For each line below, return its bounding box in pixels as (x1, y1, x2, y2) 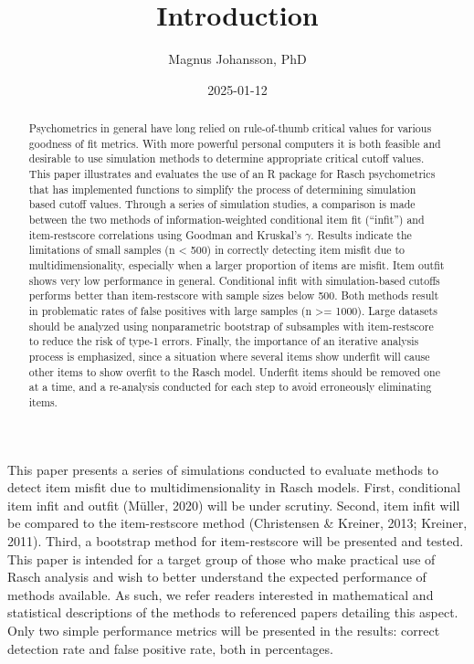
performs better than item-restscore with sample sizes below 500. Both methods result (28, 288, 439, 303)
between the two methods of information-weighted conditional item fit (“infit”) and (28, 212, 425, 227)
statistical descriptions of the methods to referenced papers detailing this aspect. (7, 603, 458, 622)
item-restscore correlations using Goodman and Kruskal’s (28, 227, 302, 242)
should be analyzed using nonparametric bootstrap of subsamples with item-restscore (28, 318, 434, 333)
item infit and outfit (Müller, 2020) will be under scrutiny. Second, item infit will (7, 495, 460, 514)
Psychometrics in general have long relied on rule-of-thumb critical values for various (28, 121, 432, 136)
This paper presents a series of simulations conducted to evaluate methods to (7, 459, 439, 479)
